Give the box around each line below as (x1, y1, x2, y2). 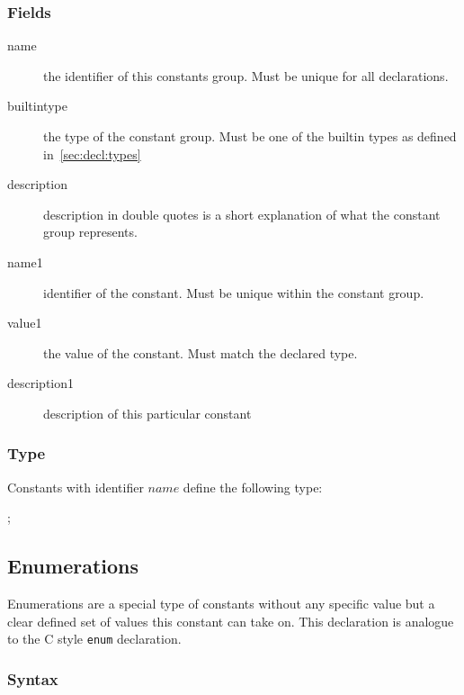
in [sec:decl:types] (43, 144, 141, 163)
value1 (7, 313, 42, 332)
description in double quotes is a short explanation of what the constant (43, 204, 441, 223)
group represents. (43, 222, 138, 241)
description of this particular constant (43, 403, 252, 422)
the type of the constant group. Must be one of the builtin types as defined (43, 127, 457, 145)
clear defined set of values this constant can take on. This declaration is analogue (7, 611, 454, 630)
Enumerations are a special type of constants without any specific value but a (7, 594, 435, 613)
